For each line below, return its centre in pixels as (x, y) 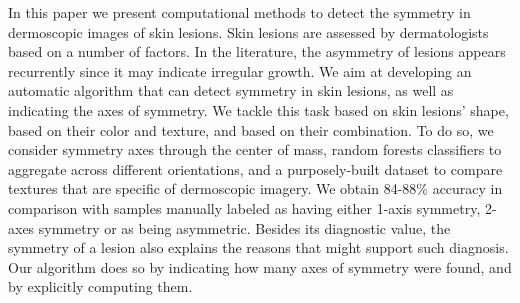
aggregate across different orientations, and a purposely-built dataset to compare (255, 168)
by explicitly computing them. (100, 286)
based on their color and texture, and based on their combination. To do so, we (251, 129)
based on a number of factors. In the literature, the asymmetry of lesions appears (257, 51)
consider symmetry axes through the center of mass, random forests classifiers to (255, 149)
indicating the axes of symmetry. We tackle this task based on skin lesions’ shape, (258, 109)
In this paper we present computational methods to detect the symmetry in (239, 12)
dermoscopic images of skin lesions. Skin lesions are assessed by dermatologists (248, 31)
